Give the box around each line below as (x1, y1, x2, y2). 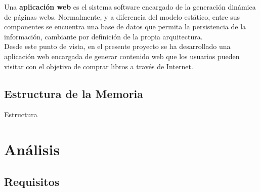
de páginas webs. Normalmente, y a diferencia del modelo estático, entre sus (4, 11, 240, 22)
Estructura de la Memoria (4, 85, 144, 101)
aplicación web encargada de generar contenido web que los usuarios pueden (4, 51, 240, 61)
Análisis (4, 139, 60, 160)
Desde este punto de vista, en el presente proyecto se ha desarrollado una (4, 41, 231, 52)
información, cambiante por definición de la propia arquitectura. (4, 31, 203, 41)
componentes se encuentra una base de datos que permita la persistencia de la (4, 21, 246, 32)
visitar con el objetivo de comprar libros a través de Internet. (4, 61, 193, 71)
